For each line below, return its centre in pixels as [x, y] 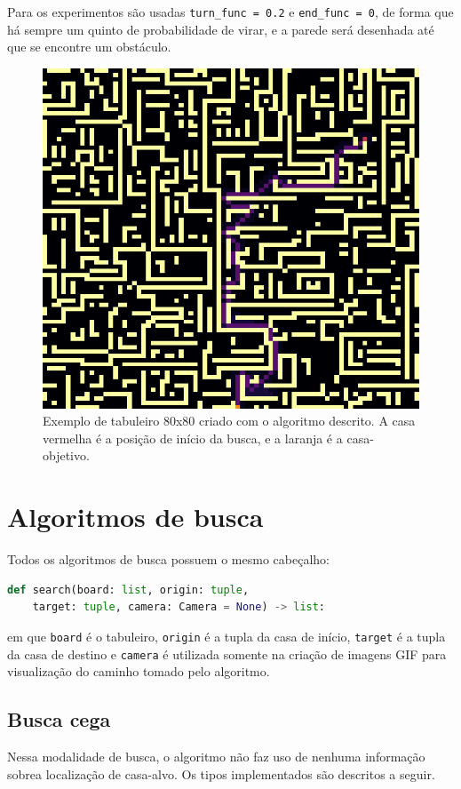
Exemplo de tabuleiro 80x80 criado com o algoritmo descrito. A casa [229, 421]
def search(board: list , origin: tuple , [128, 590]
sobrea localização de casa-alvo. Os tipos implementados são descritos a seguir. [221, 773]
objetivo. [66, 455]
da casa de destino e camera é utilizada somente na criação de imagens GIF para [227, 654]
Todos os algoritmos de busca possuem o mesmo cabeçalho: [168, 559]
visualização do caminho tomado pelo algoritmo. [139, 671]
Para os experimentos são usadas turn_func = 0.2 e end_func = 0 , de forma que [230, 12]
